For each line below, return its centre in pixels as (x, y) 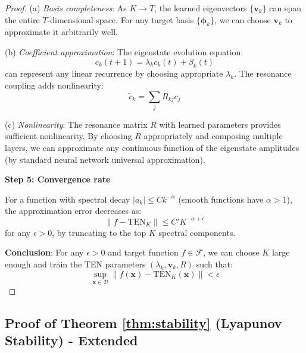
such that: (214, 264)
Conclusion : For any (44, 252)
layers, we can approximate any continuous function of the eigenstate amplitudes (152, 148)
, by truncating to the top (99, 232)
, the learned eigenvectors (201, 8)
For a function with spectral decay (68, 199)
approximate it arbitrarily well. (61, 32)
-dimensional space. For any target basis (121, 19)
